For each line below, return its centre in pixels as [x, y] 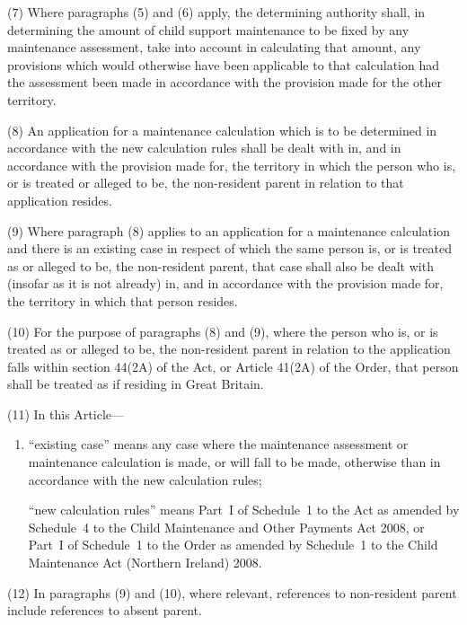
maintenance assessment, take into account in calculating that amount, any [214, 47]
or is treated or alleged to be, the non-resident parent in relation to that [206, 183]
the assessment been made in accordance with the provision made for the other [225, 82]
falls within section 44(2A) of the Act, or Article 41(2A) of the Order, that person [233, 366]
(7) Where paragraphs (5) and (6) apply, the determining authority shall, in [216, 12]
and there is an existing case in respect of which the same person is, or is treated [230, 248]
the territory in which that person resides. [123, 300]
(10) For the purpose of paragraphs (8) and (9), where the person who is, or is [223, 331]
